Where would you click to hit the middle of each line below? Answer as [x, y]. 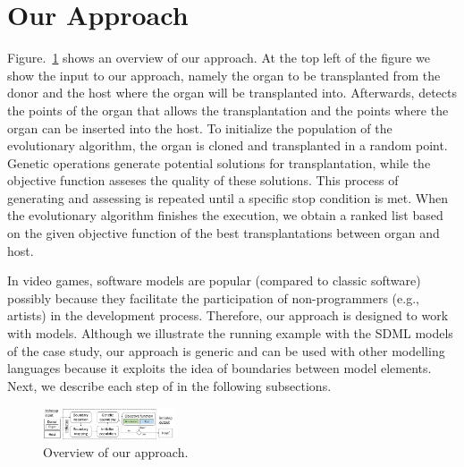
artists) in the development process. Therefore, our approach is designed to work [228, 315]
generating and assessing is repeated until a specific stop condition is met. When [228, 197]
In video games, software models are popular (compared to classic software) [214, 280]
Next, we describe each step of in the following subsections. [169, 385]
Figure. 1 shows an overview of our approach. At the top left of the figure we [219, 58]
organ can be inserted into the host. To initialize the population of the [200, 127]
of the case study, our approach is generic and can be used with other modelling [226, 350]
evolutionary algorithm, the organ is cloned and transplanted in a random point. [228, 145]
